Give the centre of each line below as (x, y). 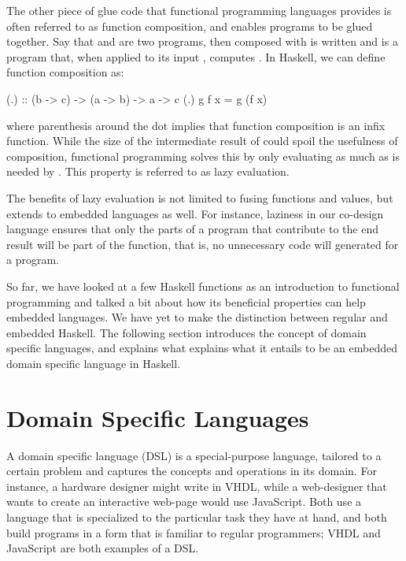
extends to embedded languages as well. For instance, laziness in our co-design (195, 213)
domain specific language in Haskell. (94, 363)
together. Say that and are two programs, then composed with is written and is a (202, 41)
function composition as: (65, 72)
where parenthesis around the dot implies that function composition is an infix (196, 125)
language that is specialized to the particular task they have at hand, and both (197, 516)
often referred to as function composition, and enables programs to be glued (190, 26)
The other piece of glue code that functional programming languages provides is (199, 10)
